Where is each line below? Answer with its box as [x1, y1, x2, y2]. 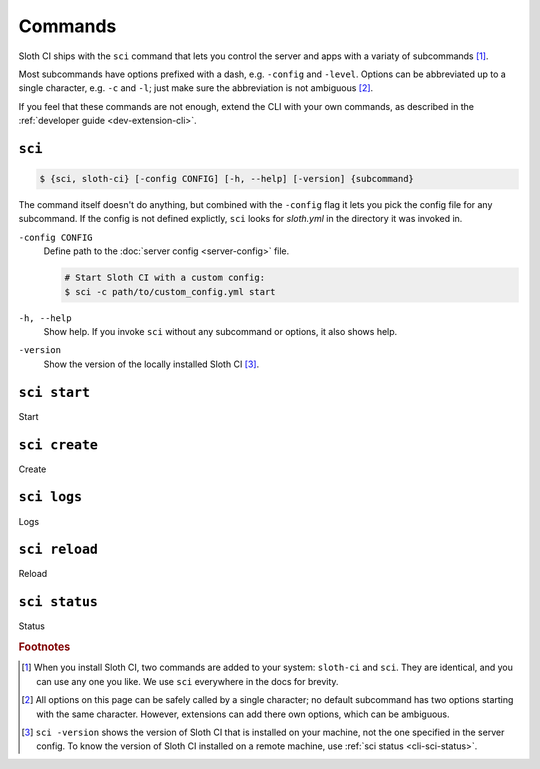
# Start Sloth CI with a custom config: [64, 272, 265, 284]
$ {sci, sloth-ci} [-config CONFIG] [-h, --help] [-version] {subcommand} [39, 173, 415, 185]
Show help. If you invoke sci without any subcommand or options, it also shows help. [43, 326, 398, 338]
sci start [18, 384, 90, 400]
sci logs [18, 489, 83, 505]
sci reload [18, 541, 99, 558]
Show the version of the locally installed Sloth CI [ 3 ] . [43, 358, 260, 370]
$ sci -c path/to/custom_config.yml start [64, 286, 276, 297]
